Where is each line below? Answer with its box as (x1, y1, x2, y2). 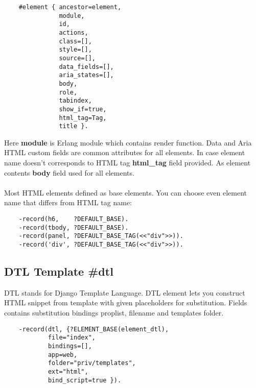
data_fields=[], (59, 63, 114, 70)
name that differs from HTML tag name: (4, 197, 132, 208)
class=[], (59, 37, 92, 45)
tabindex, (59, 97, 92, 105)
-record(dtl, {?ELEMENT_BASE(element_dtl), (18, 325, 169, 333)
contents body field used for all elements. (4, 167, 134, 178)
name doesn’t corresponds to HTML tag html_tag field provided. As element (4, 157, 251, 168)
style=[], (59, 46, 92, 54)
